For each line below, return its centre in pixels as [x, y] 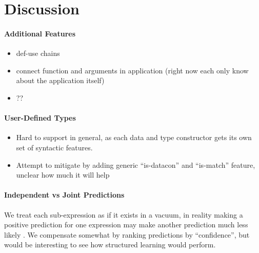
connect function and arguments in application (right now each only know [132, 70]
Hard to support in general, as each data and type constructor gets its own [134, 137]
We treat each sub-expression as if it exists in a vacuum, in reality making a [124, 214]
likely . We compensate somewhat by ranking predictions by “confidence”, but [127, 234]
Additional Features [40, 33]
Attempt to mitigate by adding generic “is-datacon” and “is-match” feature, [136, 164]
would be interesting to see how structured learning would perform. [110, 245]
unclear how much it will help [63, 175]
